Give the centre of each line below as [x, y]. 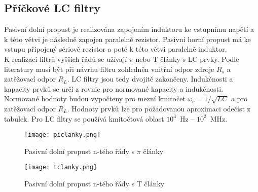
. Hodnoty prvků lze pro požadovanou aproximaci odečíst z [159, 108]
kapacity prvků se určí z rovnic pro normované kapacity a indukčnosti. [114, 88]
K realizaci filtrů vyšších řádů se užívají [66, 59]
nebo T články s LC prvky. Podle [187, 59]
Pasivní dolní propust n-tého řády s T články [95, 184]
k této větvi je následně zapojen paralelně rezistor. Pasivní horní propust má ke [127, 39]
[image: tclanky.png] [61, 167]
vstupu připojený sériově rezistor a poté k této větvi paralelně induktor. [116, 49]
